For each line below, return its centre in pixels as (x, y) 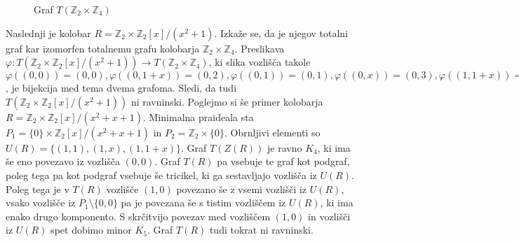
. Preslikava (259, 48)
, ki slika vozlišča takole (259, 62)
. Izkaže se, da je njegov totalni (281, 33)
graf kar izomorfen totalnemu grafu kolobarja (103, 48)
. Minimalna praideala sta (198, 116)
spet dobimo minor (91, 230)
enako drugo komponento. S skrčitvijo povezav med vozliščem (138, 216)
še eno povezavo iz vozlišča (63, 161)
